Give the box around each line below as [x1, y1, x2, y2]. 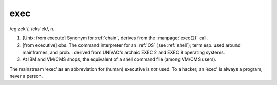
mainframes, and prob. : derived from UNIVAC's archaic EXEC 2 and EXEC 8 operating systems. [22, 49, 225, 55]
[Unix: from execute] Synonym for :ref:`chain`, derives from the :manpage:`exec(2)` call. [22, 35, 208, 41]
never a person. [9, 73, 43, 79]
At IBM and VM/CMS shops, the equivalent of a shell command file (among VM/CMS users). [22, 56, 217, 62]
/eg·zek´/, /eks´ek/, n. [9, 26, 55, 32]
